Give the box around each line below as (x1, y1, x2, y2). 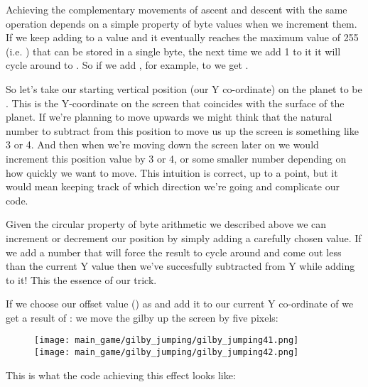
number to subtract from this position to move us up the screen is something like (6, 123, 359, 138)
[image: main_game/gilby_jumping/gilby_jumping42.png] (34, 347, 299, 358)
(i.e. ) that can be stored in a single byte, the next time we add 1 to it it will (6, 43, 341, 58)
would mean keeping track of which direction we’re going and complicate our (6, 179, 340, 194)
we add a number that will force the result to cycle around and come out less (6, 244, 342, 259)
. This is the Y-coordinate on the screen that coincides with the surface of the (6, 95, 345, 110)
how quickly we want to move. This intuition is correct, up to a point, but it (6, 165, 338, 180)
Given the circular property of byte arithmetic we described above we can (6, 217, 327, 231)
